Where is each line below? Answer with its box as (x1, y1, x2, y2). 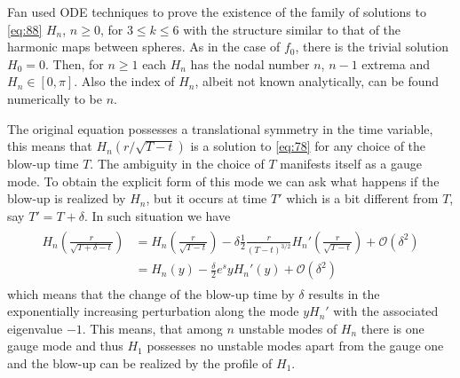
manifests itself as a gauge (280, 154, 422, 173)
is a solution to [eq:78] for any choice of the (190, 137, 426, 155)
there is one (361, 319, 424, 337)
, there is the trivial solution (295, 37, 448, 56)
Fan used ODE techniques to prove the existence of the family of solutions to (7, 3, 426, 20)
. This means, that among (82, 319, 223, 337)
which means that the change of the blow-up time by (7, 284, 295, 303)
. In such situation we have (83, 206, 231, 224)
